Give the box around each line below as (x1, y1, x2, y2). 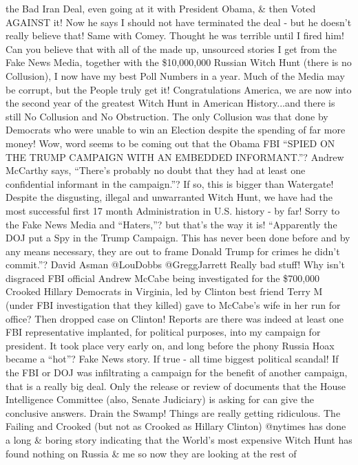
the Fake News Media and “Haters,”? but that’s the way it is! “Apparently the (6, 217, 337, 231)
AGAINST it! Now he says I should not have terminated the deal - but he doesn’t (6, 14, 352, 29)
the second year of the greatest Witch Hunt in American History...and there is (6, 96, 335, 110)
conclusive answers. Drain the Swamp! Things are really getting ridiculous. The (6, 405, 341, 420)
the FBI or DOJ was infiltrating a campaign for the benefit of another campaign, (6, 365, 348, 380)
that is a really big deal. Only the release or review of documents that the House (6, 378, 346, 393)
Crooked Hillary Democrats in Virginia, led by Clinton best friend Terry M (6, 284, 323, 299)
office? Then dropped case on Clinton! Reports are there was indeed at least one (6, 311, 344, 325)
